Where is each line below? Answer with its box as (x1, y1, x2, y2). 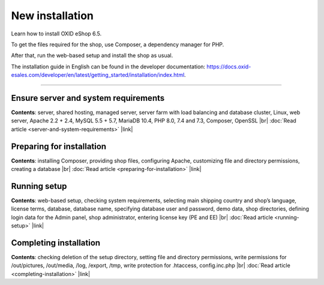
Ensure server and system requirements (11, 93, 165, 103)
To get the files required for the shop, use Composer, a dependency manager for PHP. (11, 41, 224, 48)
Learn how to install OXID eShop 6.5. (11, 30, 102, 37)
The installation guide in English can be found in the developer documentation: (11, 63, 206, 70)
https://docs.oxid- (206, 63, 251, 70)
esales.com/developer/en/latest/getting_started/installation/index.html (11, 71, 185, 79)
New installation (11, 9, 94, 22)
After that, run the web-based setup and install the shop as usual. (11, 52, 173, 59)
